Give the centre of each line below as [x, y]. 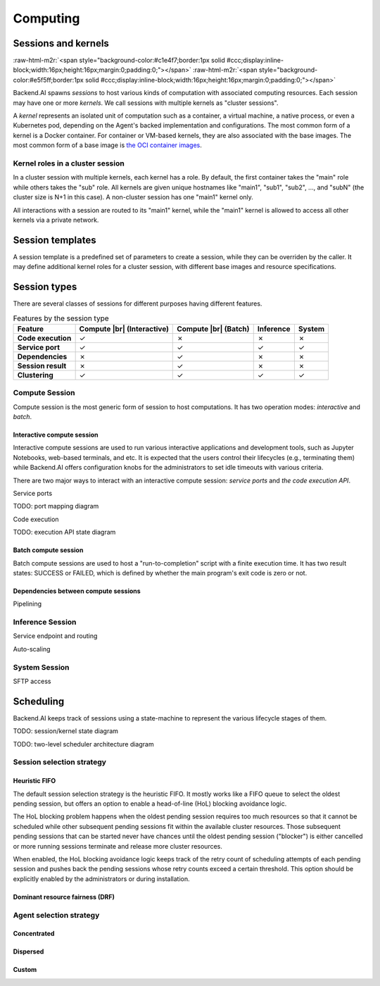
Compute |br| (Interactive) [124, 329]
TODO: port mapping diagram [56, 506]
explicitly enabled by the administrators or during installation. [101, 879]
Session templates [55, 240]
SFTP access [32, 681]
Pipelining [27, 604]
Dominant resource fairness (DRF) [64, 897]
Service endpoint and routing [55, 636]
